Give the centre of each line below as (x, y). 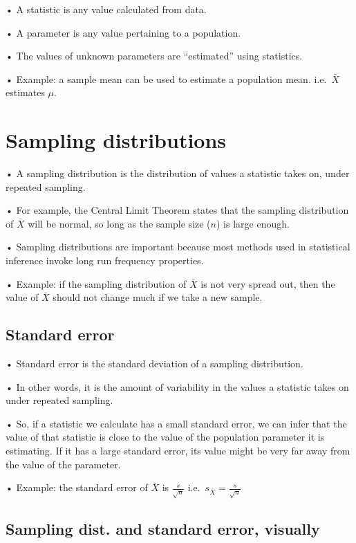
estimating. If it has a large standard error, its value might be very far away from (178, 451)
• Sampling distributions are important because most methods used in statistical (178, 247)
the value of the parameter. (63, 464)
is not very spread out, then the (268, 283)
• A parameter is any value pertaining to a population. (123, 32)
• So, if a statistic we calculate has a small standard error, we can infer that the (176, 423)
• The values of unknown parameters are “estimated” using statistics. (154, 56)
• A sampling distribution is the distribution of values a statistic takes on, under (178, 173)
